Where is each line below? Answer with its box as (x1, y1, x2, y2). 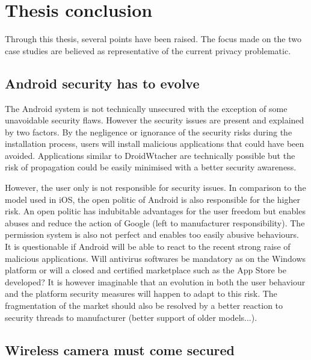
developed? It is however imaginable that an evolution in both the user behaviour (5, 275, 306, 288)
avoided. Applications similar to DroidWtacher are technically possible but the (5, 149, 295, 161)
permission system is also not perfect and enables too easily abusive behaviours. (5, 228, 299, 241)
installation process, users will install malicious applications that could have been (5, 137, 304, 150)
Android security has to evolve (5, 73, 200, 92)
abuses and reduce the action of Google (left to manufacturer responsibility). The (5, 216, 305, 229)
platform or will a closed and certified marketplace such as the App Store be (5, 264, 286, 276)
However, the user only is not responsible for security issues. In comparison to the (5, 181, 306, 194)
